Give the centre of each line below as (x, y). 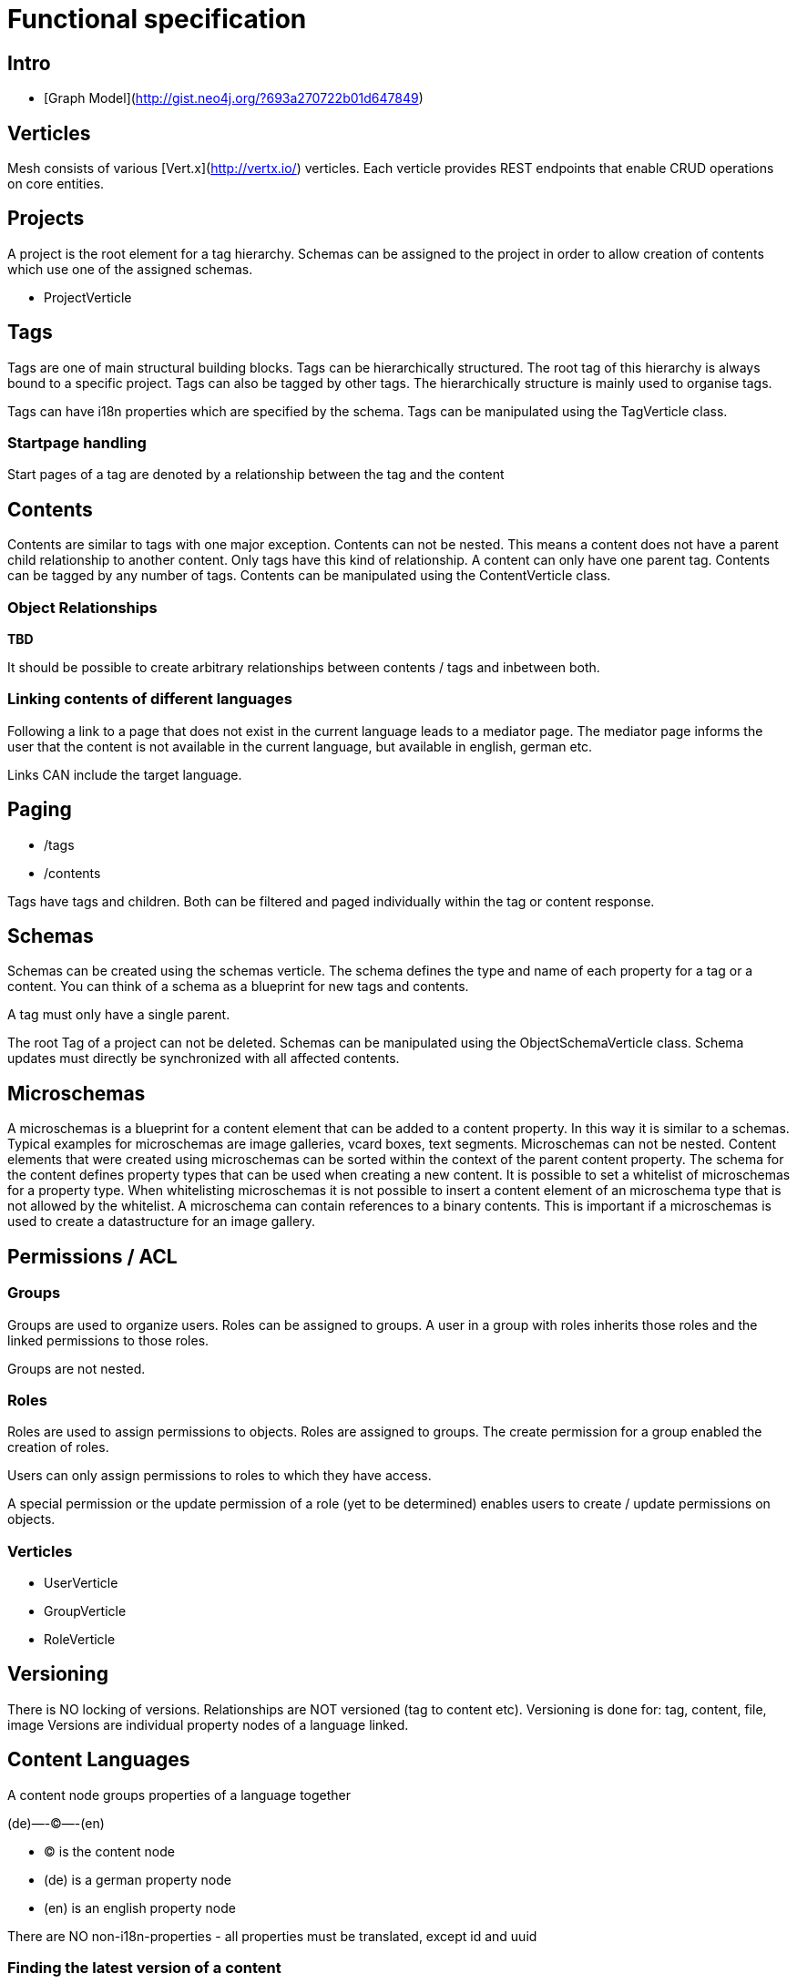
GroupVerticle (85, 1611)
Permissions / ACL (92, 1256)
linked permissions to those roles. (108, 1340)
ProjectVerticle (88, 297)
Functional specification (157, 19)
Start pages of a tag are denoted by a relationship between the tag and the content (256, 475)
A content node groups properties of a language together (179, 1795)
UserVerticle (81, 1583)
